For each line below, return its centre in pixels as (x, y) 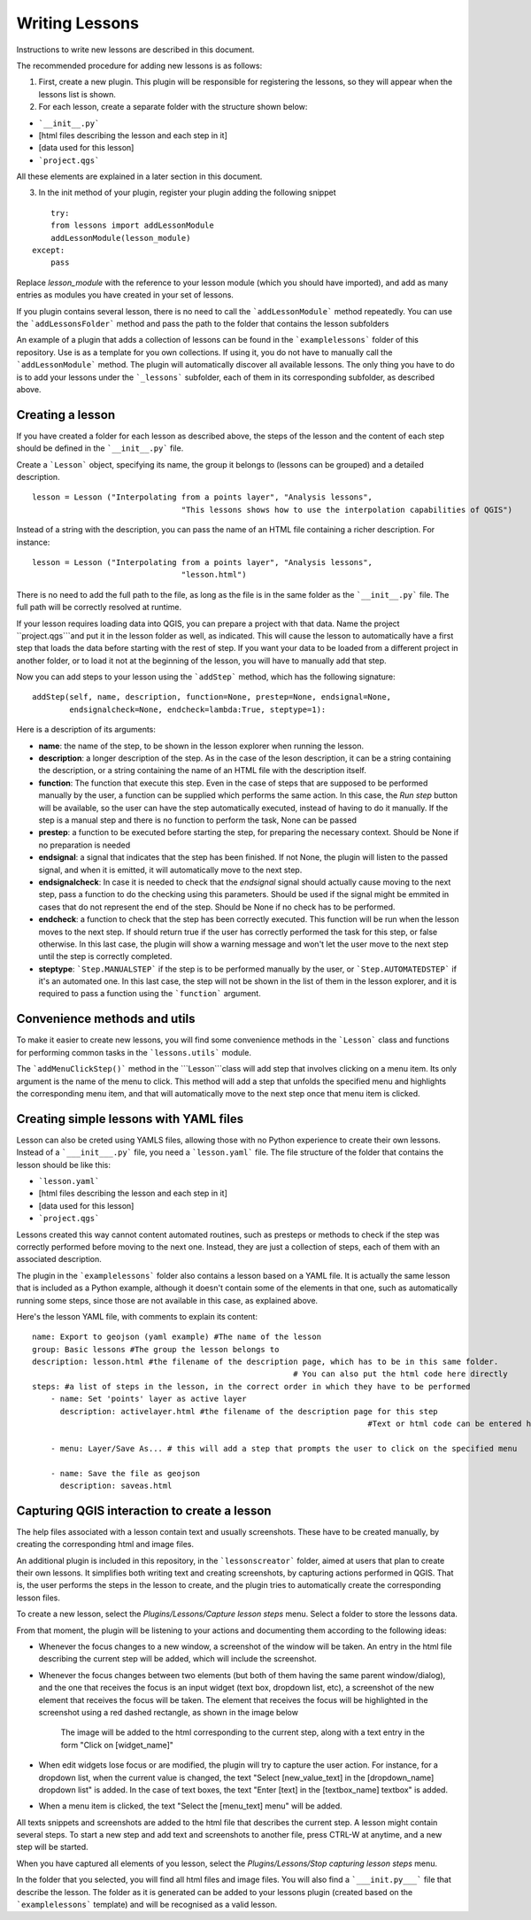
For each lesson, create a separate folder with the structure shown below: (173, 107)
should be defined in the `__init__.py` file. (100, 448)
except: (49, 251)
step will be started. (52, 1847)
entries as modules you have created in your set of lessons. (125, 295)
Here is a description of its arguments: (86, 730)
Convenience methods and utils (106, 1019)
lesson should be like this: (63, 1165)
